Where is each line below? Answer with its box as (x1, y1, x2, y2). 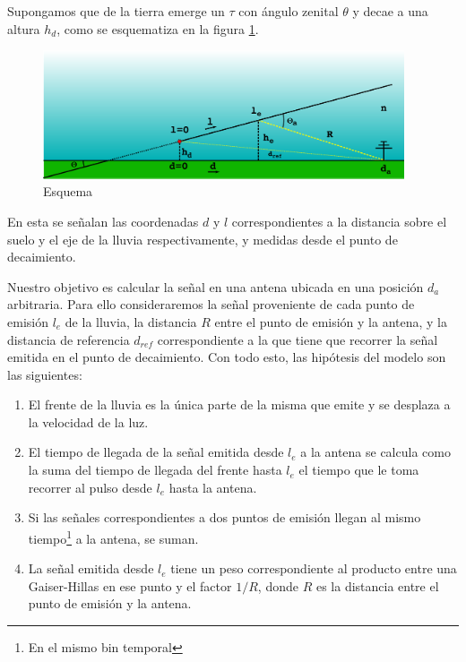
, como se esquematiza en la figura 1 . (56, 19, 259, 38)
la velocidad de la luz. (28, 412, 149, 431)
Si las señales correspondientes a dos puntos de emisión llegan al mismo (28, 508, 421, 527)
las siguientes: (7, 365, 82, 383)
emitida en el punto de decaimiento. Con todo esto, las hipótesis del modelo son (7, 348, 446, 366)
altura (7, 19, 40, 38)
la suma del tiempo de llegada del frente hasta (28, 460, 282, 479)
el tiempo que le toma (298, 460, 419, 479)
